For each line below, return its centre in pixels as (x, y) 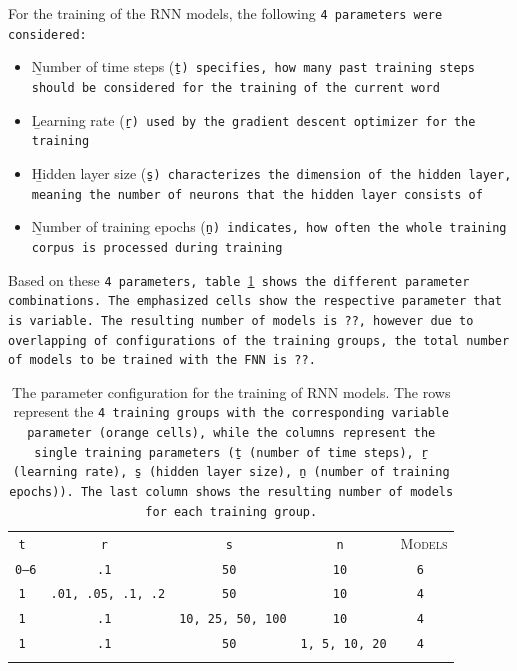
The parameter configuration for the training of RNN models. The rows (231, 391)
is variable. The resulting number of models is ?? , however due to (241, 320)
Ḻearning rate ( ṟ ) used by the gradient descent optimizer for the (253, 119)
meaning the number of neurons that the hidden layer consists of (257, 194)
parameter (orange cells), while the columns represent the (231, 433)
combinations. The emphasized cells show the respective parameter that (255, 301)
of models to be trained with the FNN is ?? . (162, 360)
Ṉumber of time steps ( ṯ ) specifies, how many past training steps (253, 66)
